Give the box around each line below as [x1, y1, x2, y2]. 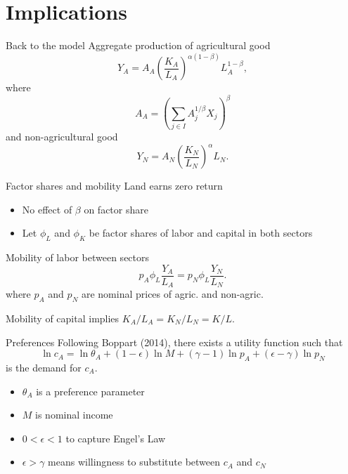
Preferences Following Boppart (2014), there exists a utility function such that [6, 334, 343, 349]
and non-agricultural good [6, 129, 118, 143]
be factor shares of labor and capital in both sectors [89, 225, 313, 240]
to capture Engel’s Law [65, 430, 166, 445]
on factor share [84, 202, 148, 216]
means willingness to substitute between [48, 454, 221, 469]
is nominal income [35, 407, 113, 422]
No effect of [22, 202, 72, 216]
